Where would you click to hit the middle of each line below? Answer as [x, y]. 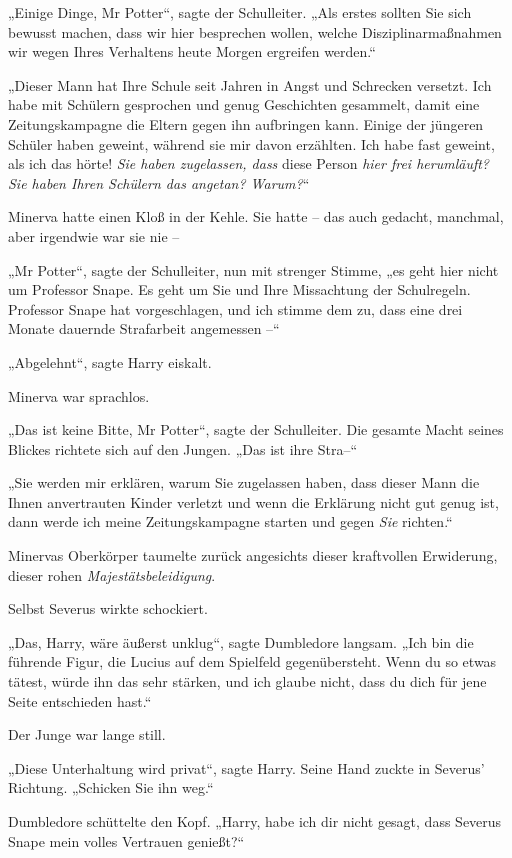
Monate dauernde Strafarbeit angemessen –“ [144, 328]
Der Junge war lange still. [87, 734]
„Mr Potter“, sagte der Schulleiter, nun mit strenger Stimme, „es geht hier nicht [253, 269]
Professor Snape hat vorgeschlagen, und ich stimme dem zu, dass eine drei [235, 308]
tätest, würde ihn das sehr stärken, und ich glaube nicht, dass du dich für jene [247, 681]
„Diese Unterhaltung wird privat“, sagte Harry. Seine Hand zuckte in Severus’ [246, 767]
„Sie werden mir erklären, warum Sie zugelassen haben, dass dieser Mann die [244, 482]
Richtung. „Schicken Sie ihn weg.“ [111, 787]
